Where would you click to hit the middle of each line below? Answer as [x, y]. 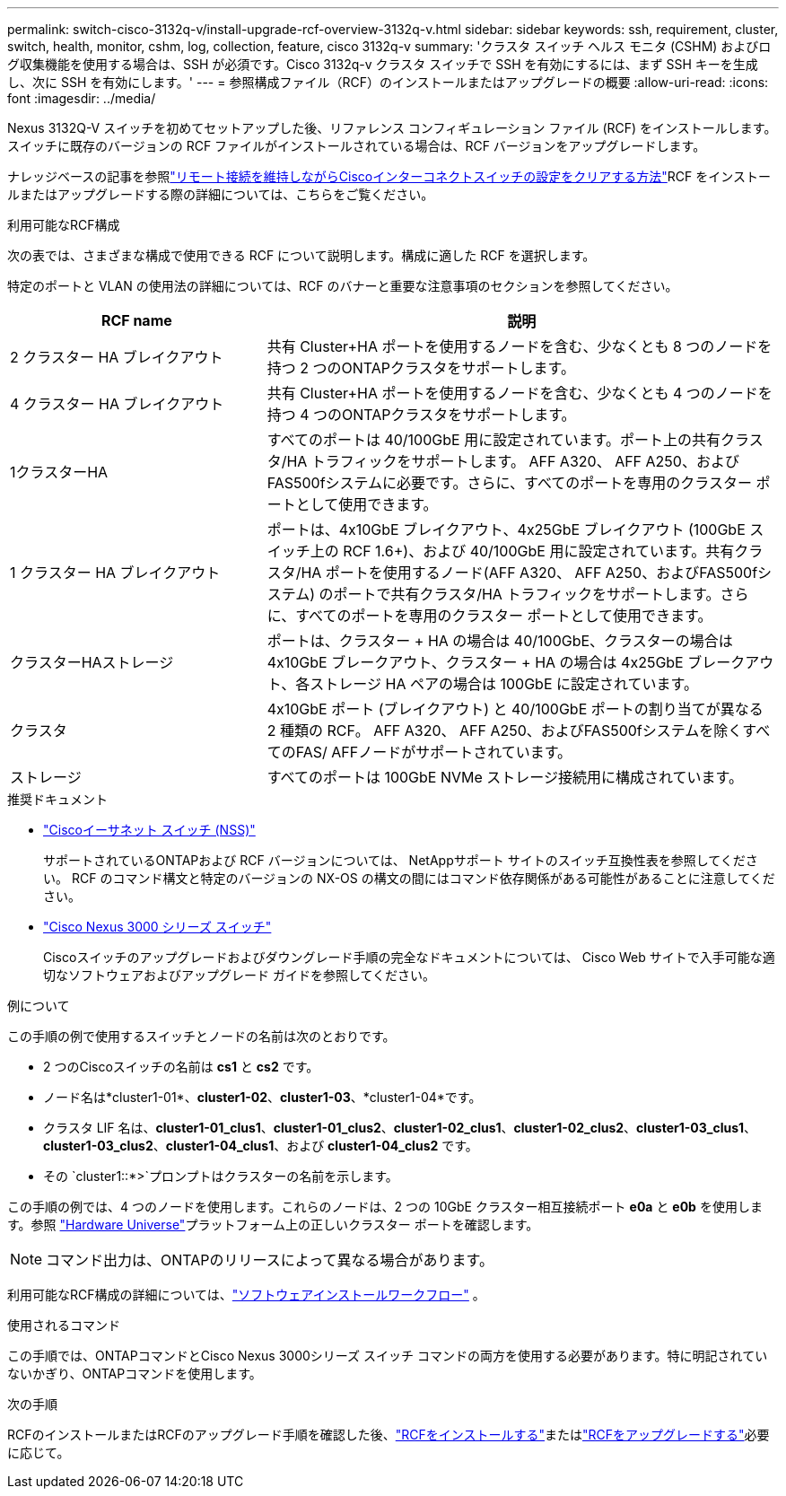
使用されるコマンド [64, 1325]
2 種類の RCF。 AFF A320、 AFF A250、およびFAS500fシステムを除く [505, 731]
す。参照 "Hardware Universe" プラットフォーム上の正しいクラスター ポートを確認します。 [273, 1225]
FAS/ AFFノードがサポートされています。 [434, 752]
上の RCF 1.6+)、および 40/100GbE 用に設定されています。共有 [522, 551]
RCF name [136, 320]
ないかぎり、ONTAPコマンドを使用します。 [135, 1374]
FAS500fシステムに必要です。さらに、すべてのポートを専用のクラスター [509, 483]
